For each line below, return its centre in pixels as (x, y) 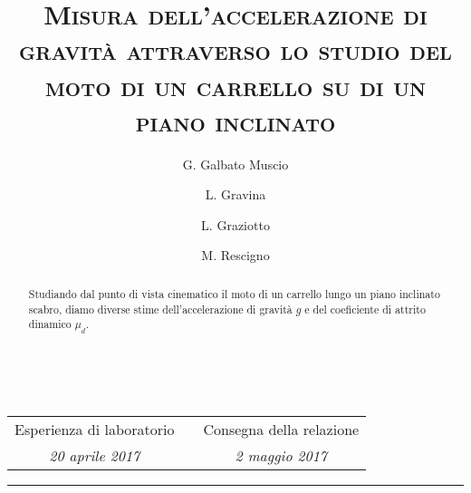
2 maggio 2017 (281, 456)
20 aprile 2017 (95, 456)
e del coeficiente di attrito (365, 309)
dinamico (50, 324)
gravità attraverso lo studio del (235, 49)
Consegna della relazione (281, 430)
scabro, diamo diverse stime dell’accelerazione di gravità (160, 309)
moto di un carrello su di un (235, 85)
